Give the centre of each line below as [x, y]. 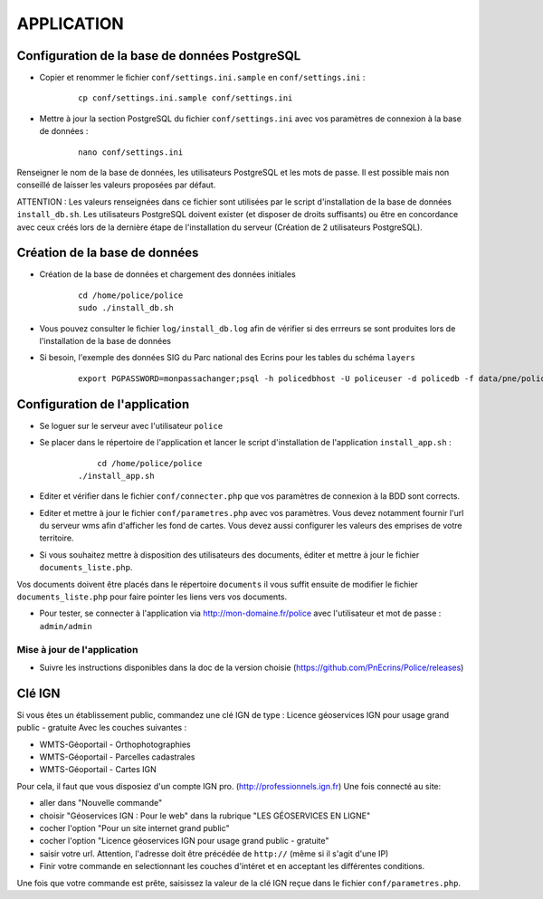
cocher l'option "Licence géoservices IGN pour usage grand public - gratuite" [184, 841]
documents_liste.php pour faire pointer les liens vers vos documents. [152, 597]
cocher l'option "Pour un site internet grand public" [134, 827]
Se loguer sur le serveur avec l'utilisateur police [131, 426]
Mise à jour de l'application [77, 649]
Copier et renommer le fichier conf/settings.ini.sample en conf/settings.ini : [202, 78]
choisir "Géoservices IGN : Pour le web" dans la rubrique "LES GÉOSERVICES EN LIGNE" [205, 816]
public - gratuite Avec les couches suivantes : [102, 728]
